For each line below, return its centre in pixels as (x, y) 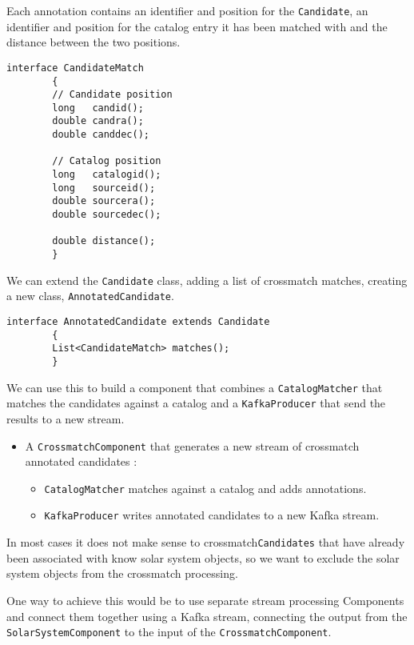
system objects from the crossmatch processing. (122, 573)
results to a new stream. (66, 418)
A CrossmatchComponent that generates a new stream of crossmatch (192, 445)
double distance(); (104, 241)
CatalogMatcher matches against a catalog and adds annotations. (205, 488)
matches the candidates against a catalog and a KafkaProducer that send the (196, 403)
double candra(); (98, 121)
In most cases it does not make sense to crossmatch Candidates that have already (206, 542)
